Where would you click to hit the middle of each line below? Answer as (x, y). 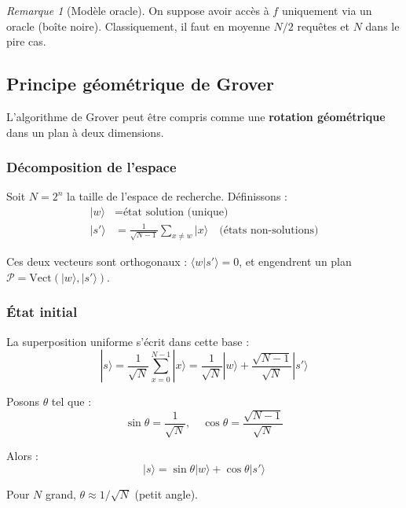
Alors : (22, 456)
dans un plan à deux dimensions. (85, 132)
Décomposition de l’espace (91, 167)
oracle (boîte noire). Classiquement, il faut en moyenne (138, 26)
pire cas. (26, 41)
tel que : (71, 401)
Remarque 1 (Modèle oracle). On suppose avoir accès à (138, 10)
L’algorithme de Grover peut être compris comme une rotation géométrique (196, 116)
